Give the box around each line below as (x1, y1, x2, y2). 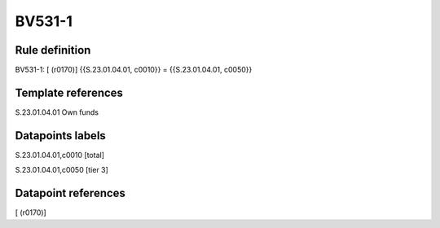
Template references (15, 85, 124, 99)
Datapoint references (15, 186, 126, 200)
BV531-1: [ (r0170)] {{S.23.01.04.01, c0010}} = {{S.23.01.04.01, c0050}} (15, 65, 253, 75)
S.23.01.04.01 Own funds (15, 107, 99, 117)
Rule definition (15, 43, 91, 57)
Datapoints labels (15, 129, 106, 142)
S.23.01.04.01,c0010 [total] (15, 150, 105, 160)
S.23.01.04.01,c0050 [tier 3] (15, 165, 109, 175)
